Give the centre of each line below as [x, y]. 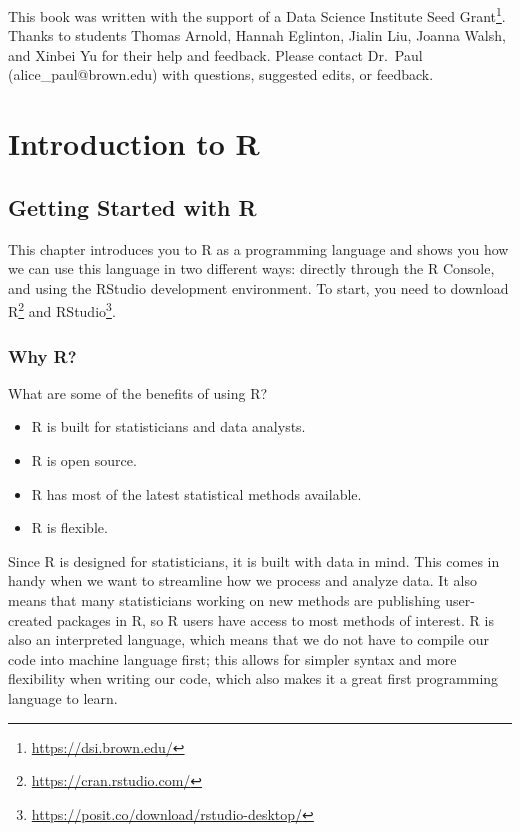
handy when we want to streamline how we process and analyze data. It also [242, 580]
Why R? [42, 355]
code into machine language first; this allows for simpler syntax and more [232, 658]
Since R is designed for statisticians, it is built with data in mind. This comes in [254, 560]
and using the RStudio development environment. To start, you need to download [258, 287]
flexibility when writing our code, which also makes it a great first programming [253, 678]
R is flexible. [69, 527]
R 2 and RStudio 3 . [62, 310]
